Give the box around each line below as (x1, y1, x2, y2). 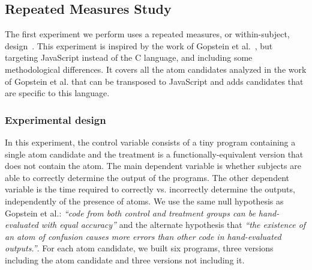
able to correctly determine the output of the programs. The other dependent (5, 171, 289, 183)
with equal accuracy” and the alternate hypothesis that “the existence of (41, 218, 306, 231)
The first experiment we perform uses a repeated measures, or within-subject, (5, 28, 290, 40)
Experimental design (5, 112, 106, 127)
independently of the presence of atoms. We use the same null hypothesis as (5, 194, 284, 207)
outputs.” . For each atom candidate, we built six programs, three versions (5, 242, 274, 254)
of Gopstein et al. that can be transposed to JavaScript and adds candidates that (5, 75, 304, 87)
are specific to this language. (5, 87, 110, 99)
